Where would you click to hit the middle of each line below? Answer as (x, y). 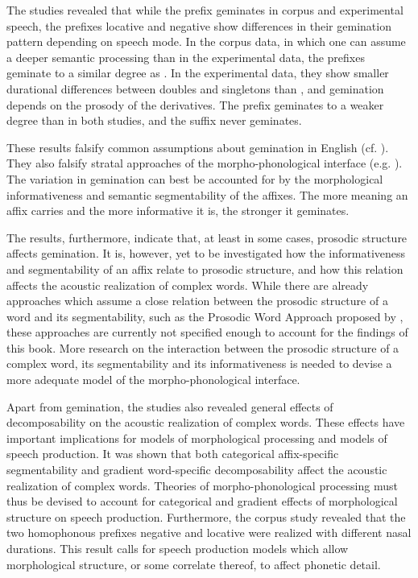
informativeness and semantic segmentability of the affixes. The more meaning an (207, 194)
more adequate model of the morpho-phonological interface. (153, 380)
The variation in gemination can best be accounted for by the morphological (195, 178)
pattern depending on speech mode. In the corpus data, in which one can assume (206, 41)
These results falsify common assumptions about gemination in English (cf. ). (198, 147)
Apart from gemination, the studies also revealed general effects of (170, 406)
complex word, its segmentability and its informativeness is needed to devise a (199, 363)
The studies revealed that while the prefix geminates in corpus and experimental (205, 10)
